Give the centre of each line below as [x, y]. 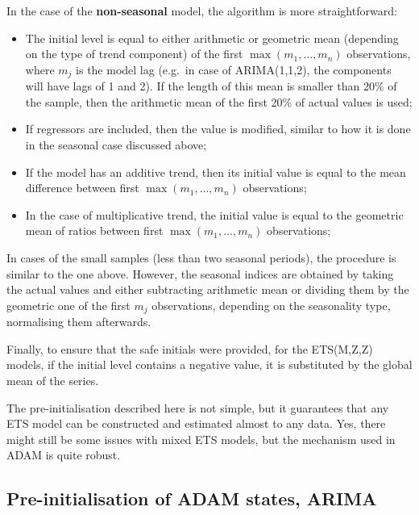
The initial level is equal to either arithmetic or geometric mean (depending [212, 38]
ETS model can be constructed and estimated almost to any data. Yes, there [196, 423]
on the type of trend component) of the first [134, 54]
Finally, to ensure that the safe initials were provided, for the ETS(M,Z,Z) [190, 348]
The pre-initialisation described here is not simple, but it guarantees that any [198, 407]
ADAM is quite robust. [64, 455]
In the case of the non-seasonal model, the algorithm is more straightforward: [202, 10]
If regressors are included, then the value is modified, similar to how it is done [218, 129]
